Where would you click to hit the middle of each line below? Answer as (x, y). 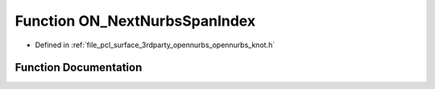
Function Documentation (79, 68)
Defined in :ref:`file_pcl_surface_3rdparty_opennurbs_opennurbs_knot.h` (155, 45)
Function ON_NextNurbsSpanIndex (135, 21)
